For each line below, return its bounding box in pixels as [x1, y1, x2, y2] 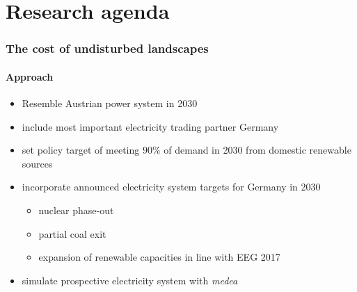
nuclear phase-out [38, 202, 114, 217]
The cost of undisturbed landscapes [6, 40, 209, 57]
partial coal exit [38, 226, 106, 241]
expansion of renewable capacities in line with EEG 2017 [38, 250, 280, 264]
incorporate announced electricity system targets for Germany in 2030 [22, 179, 321, 194]
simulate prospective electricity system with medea [22, 273, 238, 287]
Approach [6, 69, 54, 83]
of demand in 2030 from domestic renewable [164, 143, 351, 157]
